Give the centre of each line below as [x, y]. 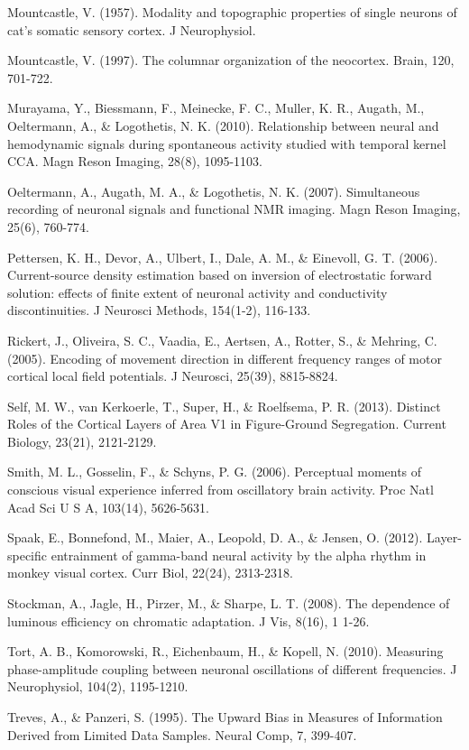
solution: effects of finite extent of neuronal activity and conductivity [198, 292]
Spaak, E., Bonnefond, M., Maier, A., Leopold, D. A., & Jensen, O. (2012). [215, 537]
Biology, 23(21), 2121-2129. [82, 441]
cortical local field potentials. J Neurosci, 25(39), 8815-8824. [173, 376]
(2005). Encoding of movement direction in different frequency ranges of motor [225, 358]
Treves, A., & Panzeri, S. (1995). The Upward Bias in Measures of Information [225, 717]
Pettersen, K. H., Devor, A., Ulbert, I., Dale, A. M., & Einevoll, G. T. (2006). [223, 257]
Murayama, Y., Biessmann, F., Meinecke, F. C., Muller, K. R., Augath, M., [216, 108]
